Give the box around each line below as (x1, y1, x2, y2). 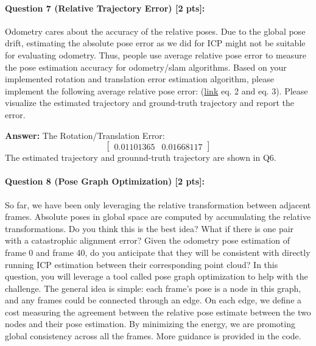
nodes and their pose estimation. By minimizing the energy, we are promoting (5, 317, 295, 330)
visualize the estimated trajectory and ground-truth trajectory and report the (5, 96, 294, 109)
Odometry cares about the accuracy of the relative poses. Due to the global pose (5, 24, 306, 37)
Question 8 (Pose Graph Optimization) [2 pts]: (5, 175, 205, 188)
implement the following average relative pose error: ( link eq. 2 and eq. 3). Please (5, 84, 308, 97)
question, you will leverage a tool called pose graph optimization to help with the (5, 270, 308, 283)
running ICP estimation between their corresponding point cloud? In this (5, 258, 278, 270)
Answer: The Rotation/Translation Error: (5, 129, 165, 141)
